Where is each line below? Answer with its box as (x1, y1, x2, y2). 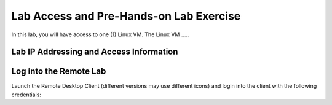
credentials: (11, 91, 41, 98)
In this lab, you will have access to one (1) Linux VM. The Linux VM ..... (11, 31, 189, 38)
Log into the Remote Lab (11, 66, 106, 77)
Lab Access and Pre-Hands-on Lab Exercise (11, 9, 241, 23)
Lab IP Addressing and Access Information (11, 47, 178, 57)
